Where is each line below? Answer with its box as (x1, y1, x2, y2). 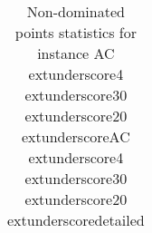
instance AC (37, 43, 115, 63)
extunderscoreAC (22, 126, 130, 147)
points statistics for (14, 22, 137, 43)
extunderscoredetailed (7, 209, 145, 230)
